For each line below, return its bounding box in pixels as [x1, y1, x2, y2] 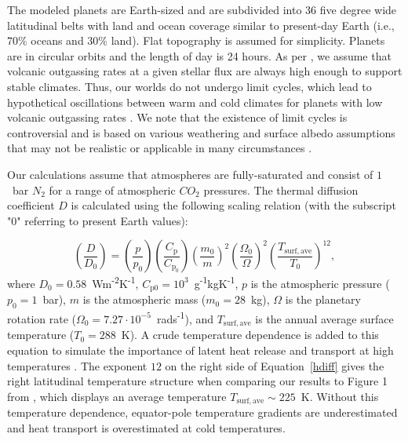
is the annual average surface [255, 310, 394, 326]
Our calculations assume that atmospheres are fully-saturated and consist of [7, 166, 373, 182]
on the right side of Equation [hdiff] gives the [165, 357, 384, 374]
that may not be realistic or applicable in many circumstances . [7, 140, 312, 156]
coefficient [7, 197, 55, 213]
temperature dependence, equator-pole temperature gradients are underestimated [7, 404, 398, 421]
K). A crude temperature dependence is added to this [121, 326, 379, 343]
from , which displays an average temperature [7, 388, 227, 404]
